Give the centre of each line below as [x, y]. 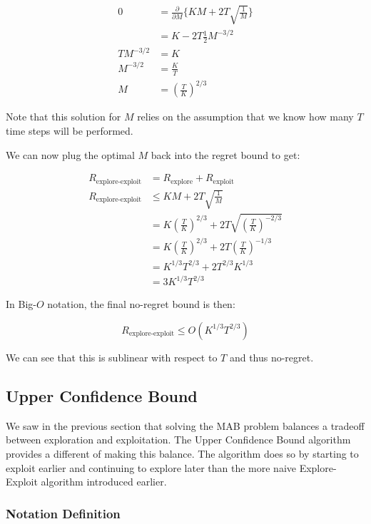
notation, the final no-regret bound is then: [141, 304]
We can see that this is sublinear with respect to [112, 357]
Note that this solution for [63, 117]
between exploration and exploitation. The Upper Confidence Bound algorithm [178, 440]
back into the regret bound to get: [225, 154]
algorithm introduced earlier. [104, 482]
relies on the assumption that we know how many [245, 117]
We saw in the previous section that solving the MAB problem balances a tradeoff [185, 425]
